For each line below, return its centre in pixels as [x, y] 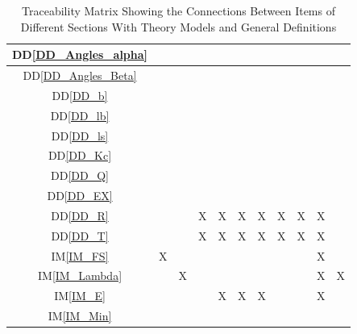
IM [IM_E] [80, 296]
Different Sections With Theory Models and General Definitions [178, 26]
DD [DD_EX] [80, 196]
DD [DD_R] [80, 215]
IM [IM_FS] [80, 255]
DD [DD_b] [80, 95]
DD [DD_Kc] [80, 155]
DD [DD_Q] [80, 175]
